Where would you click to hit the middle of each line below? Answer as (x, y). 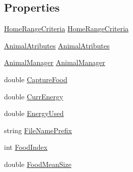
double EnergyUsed (34, 113)
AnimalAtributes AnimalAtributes (57, 45)
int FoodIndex (26, 147)
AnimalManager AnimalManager (55, 62)
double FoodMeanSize (38, 164)
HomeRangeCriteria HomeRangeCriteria (66, 28)
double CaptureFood (36, 79)
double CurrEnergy (34, 96)
